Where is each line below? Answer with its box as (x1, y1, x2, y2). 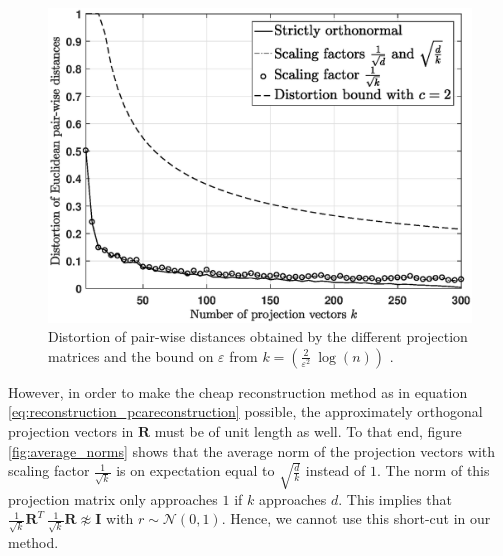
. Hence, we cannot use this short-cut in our (221, 508, 491, 529)
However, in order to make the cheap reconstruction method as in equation (8, 381, 468, 402)
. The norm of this (377, 460, 490, 481)
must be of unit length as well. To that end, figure (154, 421, 462, 442)
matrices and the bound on (48, 345, 214, 366)
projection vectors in (8, 421, 134, 442)
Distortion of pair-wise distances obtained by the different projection (48, 326, 468, 347)
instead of (305, 460, 366, 481)
